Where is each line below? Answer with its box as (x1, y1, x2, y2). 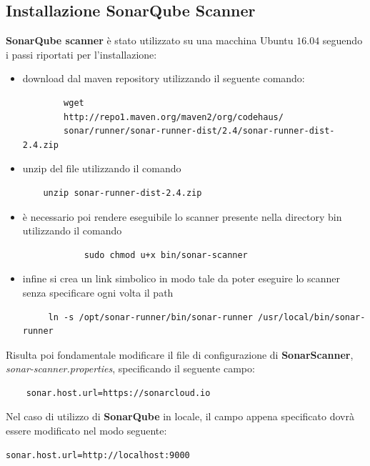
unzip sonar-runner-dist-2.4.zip (43, 187, 202, 198)
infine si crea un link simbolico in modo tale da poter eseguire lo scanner (22, 271, 340, 286)
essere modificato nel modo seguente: (6, 423, 167, 438)
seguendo (322, 33, 363, 48)
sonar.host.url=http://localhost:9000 (6, 450, 190, 460)
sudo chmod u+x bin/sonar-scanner (84, 249, 248, 260)
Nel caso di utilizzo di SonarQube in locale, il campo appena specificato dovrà (6, 409, 354, 424)
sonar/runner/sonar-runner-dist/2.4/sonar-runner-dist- (64, 126, 335, 137)
